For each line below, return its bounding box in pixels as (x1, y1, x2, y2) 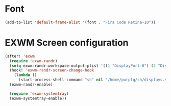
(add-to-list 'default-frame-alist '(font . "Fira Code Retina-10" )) (5, 20, 156, 25)
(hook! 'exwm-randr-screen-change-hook (9, 68, 94, 73)
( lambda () (14, 73, 37, 78)
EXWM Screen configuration (5, 37, 129, 48)
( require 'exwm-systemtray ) (9, 91, 69, 96)
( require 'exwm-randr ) (9, 58, 58, 63)
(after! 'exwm (5, 54, 35, 59)
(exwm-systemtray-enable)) (9, 96, 67, 101)
